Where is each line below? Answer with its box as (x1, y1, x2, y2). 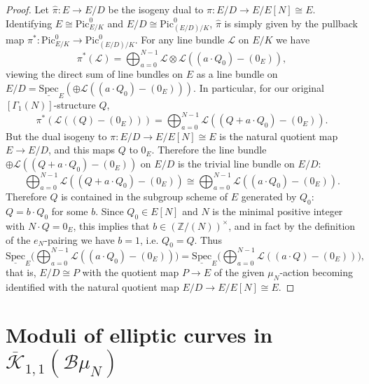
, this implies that (73, 218, 150, 233)
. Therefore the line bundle (151, 142, 267, 157)
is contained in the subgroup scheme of (61, 189, 228, 204)
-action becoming (279, 264, 353, 279)
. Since (95, 204, 124, 219)
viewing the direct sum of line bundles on (6, 67, 183, 81)
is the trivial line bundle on (177, 156, 295, 171)
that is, (6, 264, 36, 279)
